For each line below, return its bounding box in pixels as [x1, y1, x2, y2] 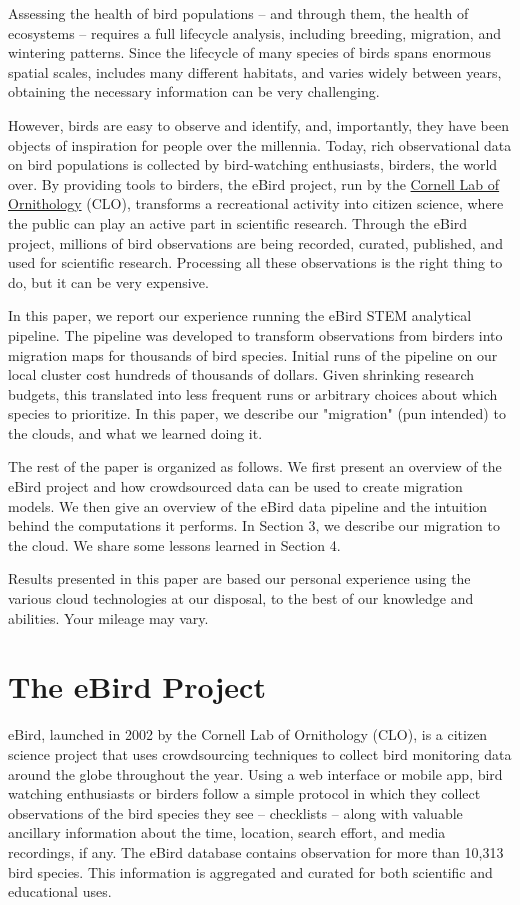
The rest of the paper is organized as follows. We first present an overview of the [8, 456, 502, 477]
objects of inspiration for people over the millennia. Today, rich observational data [8, 134, 512, 155]
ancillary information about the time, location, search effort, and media [8, 822, 446, 843]
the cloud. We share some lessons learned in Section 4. [8, 534, 341, 555]
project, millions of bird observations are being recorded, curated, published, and [8, 232, 503, 253]
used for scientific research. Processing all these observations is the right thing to [8, 252, 503, 273]
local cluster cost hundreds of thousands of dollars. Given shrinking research [8, 364, 475, 385]
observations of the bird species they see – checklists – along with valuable [8, 802, 463, 823]
